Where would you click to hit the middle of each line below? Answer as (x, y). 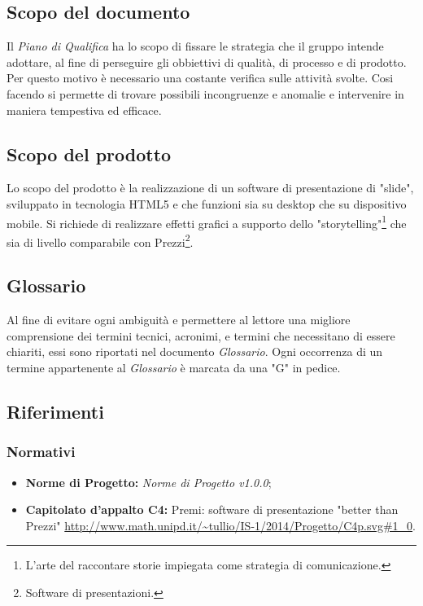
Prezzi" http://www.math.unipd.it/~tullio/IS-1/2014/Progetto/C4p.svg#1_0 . (220, 525)
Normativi (41, 452)
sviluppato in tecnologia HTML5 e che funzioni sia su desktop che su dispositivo (207, 203)
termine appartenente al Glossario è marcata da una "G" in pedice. (174, 368)
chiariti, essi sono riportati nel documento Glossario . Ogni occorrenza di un (195, 351)
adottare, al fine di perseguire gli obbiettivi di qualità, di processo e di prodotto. (207, 61)
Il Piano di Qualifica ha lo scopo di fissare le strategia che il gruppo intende (195, 46)
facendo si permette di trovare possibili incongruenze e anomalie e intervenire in (205, 93)
